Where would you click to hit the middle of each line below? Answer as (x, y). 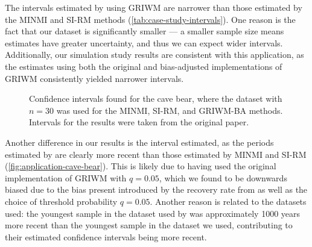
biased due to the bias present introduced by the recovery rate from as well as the (156, 189)
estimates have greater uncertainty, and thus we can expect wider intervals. (144, 42)
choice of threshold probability (61, 201)
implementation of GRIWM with (66, 177)
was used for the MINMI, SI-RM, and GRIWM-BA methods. (170, 110)
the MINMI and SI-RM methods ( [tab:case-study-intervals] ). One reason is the (150, 19)
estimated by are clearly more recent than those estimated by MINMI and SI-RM (156, 154)
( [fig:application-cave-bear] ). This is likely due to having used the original (141, 166)
